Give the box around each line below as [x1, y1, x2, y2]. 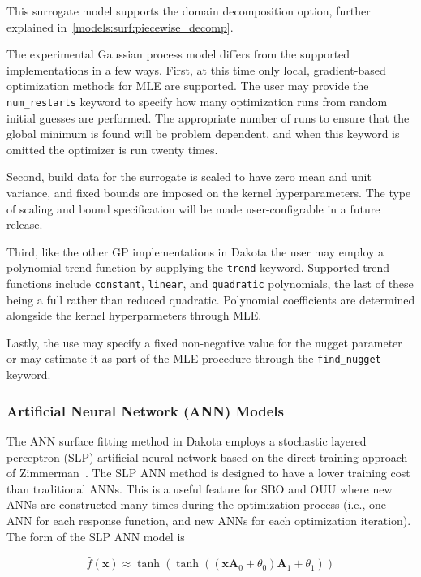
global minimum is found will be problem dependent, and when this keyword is [6, 125, 400, 142]
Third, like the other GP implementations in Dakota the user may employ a [6, 243, 384, 260]
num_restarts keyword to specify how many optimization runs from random [6, 93, 388, 110]
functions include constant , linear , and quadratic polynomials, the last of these [6, 275, 414, 292]
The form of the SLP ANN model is [6, 527, 185, 545]
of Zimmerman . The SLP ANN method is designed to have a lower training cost [6, 464, 410, 481]
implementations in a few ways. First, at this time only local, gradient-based [6, 61, 386, 78]
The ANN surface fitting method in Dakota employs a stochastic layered [6, 432, 367, 449]
